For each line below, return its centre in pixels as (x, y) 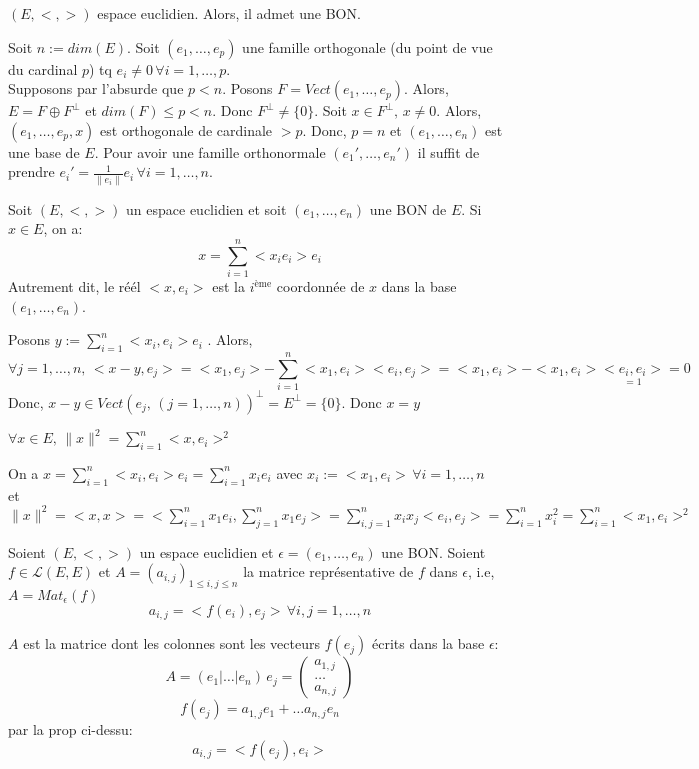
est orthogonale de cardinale (186, 129)
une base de (44, 151)
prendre (31, 171)
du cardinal (43, 68)
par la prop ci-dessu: (70, 729)
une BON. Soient (433, 551)
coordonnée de (320, 286)
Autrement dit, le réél (74, 286)
